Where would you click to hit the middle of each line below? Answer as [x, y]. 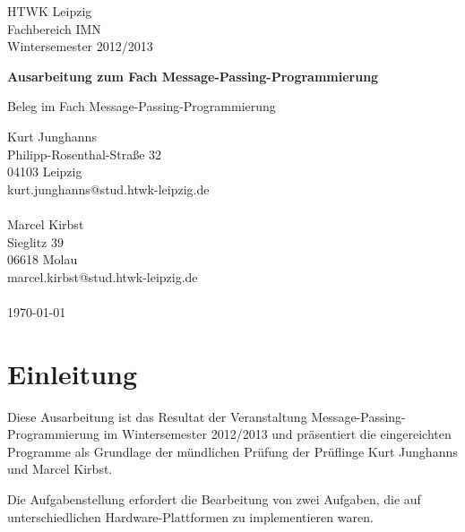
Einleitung [73, 373]
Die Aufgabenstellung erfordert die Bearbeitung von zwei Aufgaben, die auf [214, 499]
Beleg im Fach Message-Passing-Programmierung [142, 106]
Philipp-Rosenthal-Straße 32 [85, 154]
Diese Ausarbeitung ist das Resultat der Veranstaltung [157, 416]
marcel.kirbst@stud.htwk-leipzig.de [103, 276]
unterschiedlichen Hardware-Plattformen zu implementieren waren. [190, 516]
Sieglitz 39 [35, 241]
